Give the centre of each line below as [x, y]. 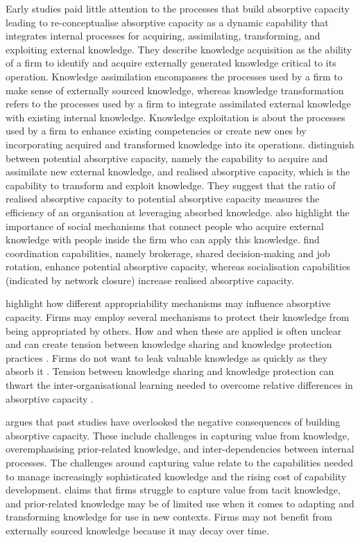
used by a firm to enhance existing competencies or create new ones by [156, 131]
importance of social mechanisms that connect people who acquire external [165, 226]
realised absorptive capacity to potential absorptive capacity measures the [163, 199]
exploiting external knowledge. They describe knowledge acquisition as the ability [179, 49]
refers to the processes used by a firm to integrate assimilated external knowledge [178, 104]
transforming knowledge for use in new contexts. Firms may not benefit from [169, 517]
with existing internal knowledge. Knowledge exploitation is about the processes [175, 117]
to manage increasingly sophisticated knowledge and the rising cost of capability [176, 476]
